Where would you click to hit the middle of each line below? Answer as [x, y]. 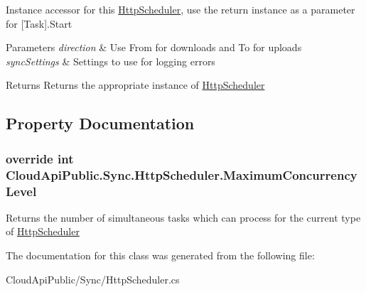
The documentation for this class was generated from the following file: [160, 255]
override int [40, 158]
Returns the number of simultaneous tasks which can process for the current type [183, 217]
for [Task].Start [39, 23]
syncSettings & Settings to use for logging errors [111, 61]
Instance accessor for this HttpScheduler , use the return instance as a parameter [181, 9]
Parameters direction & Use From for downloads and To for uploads [154, 47]
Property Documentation [100, 123]
